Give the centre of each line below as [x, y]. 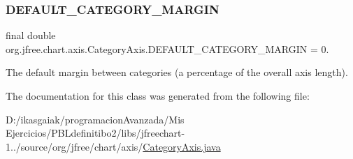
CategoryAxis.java [182, 146]
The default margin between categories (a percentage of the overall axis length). [177, 72]
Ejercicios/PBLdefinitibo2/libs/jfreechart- [95, 133]
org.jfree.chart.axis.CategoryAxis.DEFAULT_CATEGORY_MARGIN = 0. [167, 48]
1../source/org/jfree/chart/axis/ [74, 146]
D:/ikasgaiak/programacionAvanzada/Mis [95, 119]
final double [31, 35]
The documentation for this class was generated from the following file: [158, 96]
